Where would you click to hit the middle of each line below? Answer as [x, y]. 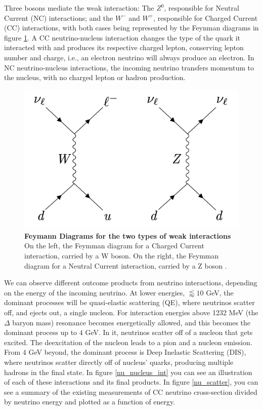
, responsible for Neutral [202, 8]
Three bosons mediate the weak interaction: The [79, 8]
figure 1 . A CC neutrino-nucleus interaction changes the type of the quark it [122, 37]
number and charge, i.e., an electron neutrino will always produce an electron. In [129, 57]
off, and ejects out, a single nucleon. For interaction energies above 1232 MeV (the [131, 312]
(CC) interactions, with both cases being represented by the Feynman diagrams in [131, 28]
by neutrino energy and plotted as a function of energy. [90, 402]
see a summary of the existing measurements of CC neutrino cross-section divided [131, 392]
